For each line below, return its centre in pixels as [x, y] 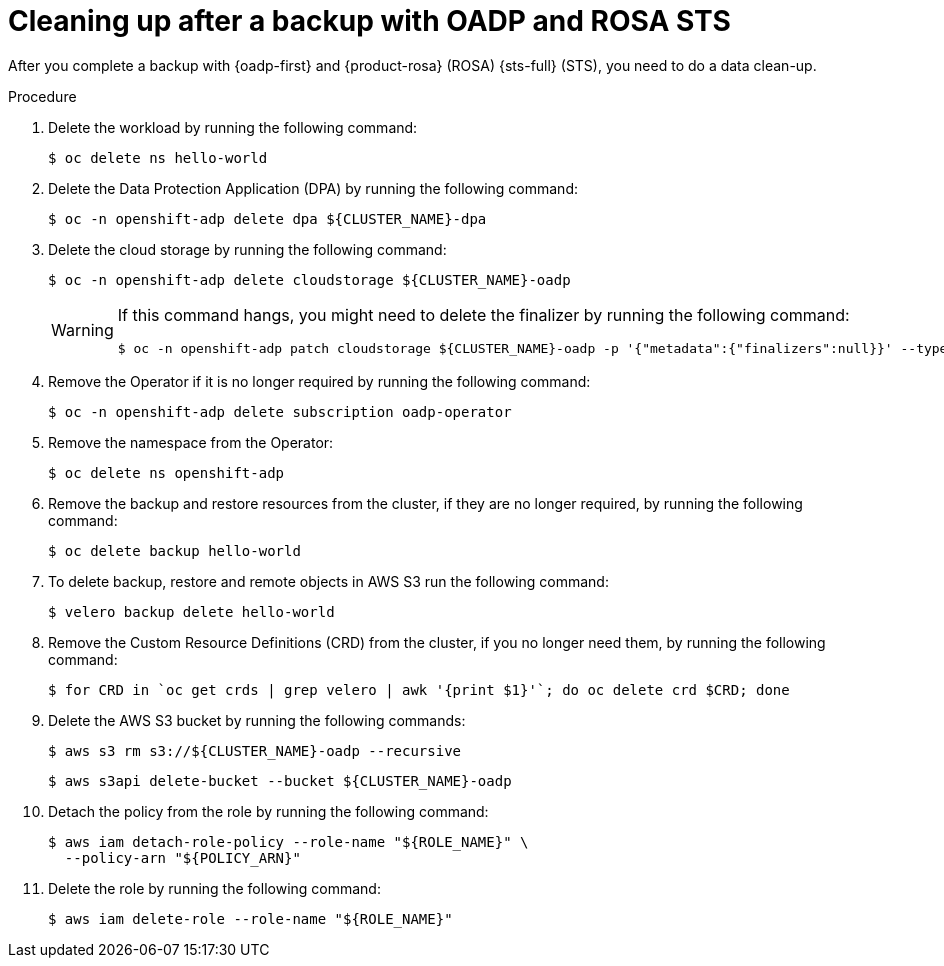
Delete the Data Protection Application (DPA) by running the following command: [313, 188]
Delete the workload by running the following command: [233, 127]
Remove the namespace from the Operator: [191, 442]
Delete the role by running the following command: [214, 888]
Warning [82, 330]
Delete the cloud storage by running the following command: [247, 249]
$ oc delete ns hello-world [158, 157]
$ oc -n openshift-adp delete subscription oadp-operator [280, 411]
